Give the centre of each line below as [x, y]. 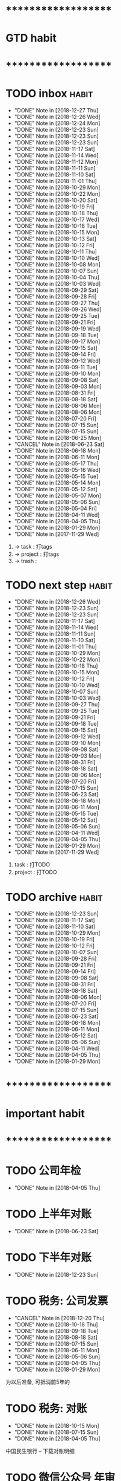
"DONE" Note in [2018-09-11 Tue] [56, 367]
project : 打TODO [36, 872]
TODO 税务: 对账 [46, 1408]
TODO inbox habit [50, 93]
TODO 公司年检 [43, 1171]
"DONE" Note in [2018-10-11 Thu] [55, 251]
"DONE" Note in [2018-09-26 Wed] [58, 309]
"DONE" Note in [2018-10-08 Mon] [57, 264]
